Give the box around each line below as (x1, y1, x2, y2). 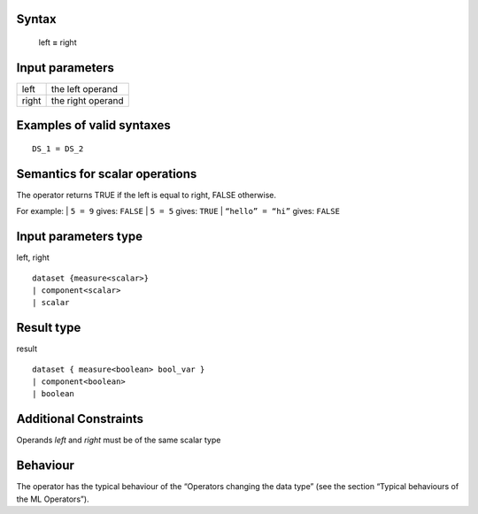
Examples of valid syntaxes (16, 118, 172, 133)
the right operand (50, 94, 124, 106)
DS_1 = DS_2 (32, 143, 84, 154)
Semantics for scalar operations (16, 166, 197, 181)
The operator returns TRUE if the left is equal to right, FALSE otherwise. (16, 189, 276, 200)
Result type (16, 320, 81, 335)
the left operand (50, 82, 119, 95)
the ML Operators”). (16, 494, 89, 504)
